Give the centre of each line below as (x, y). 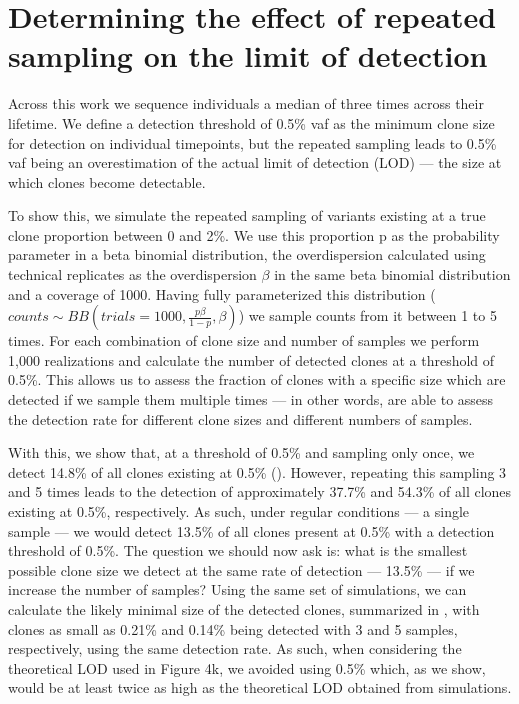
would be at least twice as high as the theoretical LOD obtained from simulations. (260, 687)
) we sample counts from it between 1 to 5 (367, 315)
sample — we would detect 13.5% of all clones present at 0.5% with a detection (251, 530)
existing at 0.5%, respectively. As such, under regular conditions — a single (239, 511)
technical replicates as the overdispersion (132, 274)
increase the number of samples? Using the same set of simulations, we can (237, 589)
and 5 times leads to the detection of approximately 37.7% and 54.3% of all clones (260, 491)
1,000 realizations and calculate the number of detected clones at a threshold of (251, 359)
